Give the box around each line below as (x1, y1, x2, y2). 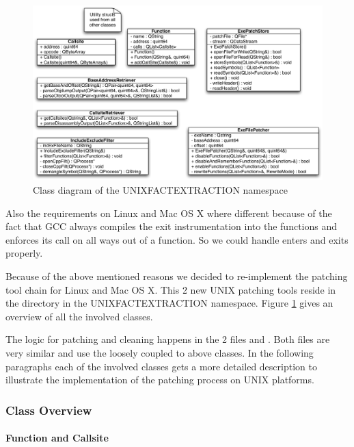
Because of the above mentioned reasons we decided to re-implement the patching (5, 269, 348, 283)
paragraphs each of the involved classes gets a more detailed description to (5, 359, 317, 373)
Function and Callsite (5, 431, 109, 445)
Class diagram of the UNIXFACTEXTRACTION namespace (33, 183, 288, 197)
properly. (5, 246, 43, 260)
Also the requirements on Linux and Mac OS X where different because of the (5, 205, 332, 220)
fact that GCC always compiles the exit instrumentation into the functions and (5, 219, 338, 233)
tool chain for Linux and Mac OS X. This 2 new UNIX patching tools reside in (5, 282, 336, 296)
